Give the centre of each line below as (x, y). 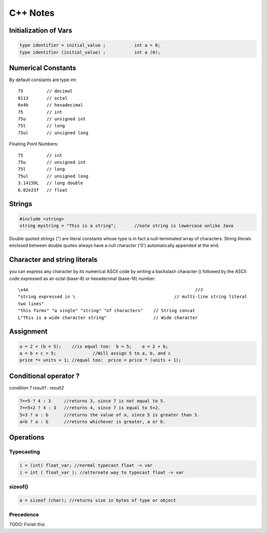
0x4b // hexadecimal (51, 105)
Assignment (28, 332)
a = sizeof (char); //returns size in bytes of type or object (98, 500)
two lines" (31, 304)
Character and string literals (53, 260)
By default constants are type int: (43, 80)
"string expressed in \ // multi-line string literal (133, 297)
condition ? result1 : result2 (37, 388)
